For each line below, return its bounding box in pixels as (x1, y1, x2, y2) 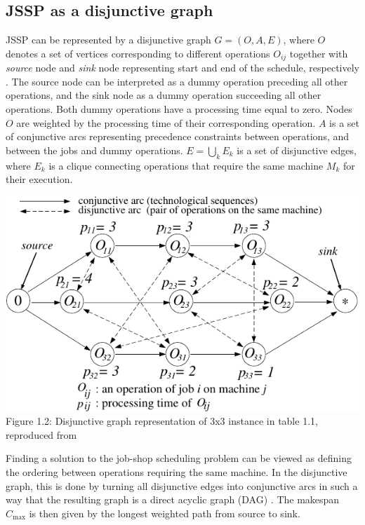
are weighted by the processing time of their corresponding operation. (16, 115, 316, 130)
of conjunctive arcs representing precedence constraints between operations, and (6, 129, 350, 144)
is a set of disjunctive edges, (237, 142, 357, 157)
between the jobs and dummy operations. (6, 142, 183, 157)
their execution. (6, 172, 73, 186)
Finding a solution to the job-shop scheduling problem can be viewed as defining (6, 451, 352, 465)
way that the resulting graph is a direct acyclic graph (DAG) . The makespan (6, 492, 340, 507)
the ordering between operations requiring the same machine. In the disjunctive (6, 464, 347, 479)
